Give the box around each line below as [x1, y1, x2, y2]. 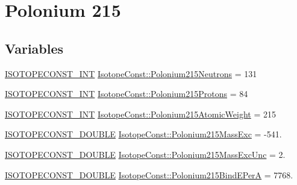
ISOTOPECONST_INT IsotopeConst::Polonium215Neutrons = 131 [5, 67, 257, 80]
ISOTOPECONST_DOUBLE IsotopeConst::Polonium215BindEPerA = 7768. [5, 168, 293, 181]
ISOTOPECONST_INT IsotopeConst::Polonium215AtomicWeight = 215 [5, 107, 276, 120]
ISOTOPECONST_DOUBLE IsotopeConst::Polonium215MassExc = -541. [5, 128, 282, 140]
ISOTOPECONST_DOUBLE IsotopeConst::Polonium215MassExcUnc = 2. [5, 148, 286, 160]
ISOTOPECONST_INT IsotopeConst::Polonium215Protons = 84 [5, 87, 248, 100]
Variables [5, 39, 64, 57]
